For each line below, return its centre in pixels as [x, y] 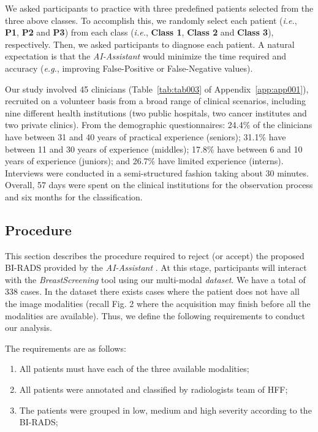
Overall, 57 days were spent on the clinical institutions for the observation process [159, 185]
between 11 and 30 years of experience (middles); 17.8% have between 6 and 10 [154, 149]
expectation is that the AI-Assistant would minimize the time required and [146, 56]
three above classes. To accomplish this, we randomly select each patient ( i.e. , [151, 20]
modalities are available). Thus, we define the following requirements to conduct [155, 315]
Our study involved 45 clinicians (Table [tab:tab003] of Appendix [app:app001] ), [157, 89]
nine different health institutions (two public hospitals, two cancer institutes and [156, 112]
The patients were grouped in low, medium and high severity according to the [165, 410]
